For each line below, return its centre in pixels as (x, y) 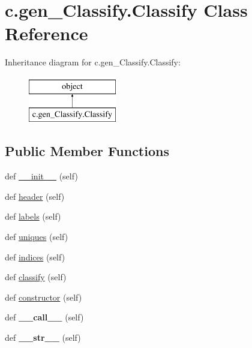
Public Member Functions (87, 151)
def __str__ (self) (43, 337)
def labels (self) (33, 216)
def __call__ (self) (44, 317)
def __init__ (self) (41, 176)
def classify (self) (36, 277)
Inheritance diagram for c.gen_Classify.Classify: (93, 62)
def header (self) (35, 196)
